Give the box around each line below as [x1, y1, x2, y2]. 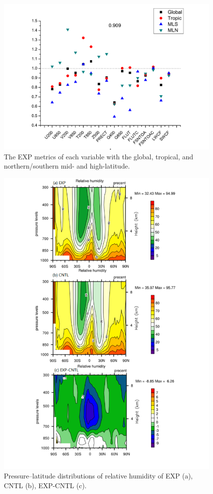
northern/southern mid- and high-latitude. [4, 161, 130, 171]
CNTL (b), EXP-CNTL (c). [4, 480, 87, 490]
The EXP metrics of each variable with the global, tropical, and [4, 151, 194, 161]
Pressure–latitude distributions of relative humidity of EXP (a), [4, 471, 193, 481]
